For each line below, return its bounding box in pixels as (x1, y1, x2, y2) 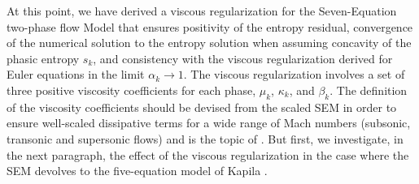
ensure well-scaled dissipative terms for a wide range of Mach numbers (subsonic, (7, 114, 411, 131)
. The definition (330, 81, 408, 98)
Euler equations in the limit (7, 66, 145, 83)
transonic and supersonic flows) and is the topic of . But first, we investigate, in (7, 130, 404, 147)
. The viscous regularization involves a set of (183, 66, 405, 83)
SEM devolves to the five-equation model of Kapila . (7, 162, 268, 179)
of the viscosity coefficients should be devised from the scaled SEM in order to (7, 98, 397, 115)
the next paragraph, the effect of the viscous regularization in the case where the (7, 146, 409, 163)
